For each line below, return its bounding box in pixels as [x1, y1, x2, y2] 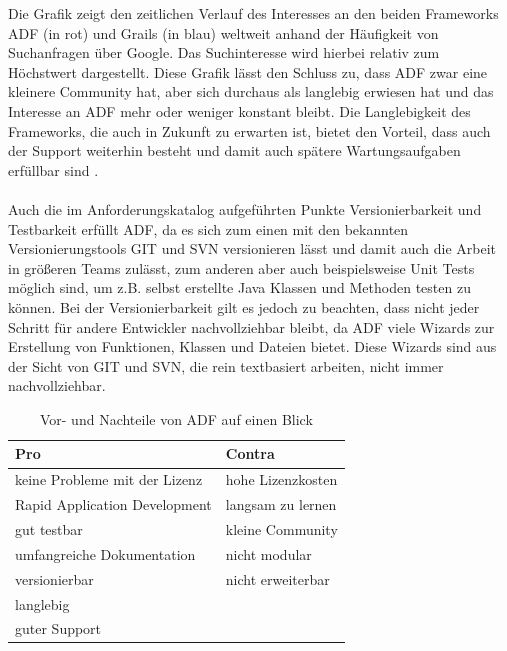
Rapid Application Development [15, 494, 212, 515]
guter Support [15, 618, 102, 639]
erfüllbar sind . [8, 159, 99, 180]
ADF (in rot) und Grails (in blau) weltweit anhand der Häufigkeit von [8, 22, 439, 43]
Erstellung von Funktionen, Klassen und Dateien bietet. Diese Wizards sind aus [8, 336, 497, 357]
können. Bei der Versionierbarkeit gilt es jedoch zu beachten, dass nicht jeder [8, 296, 480, 317]
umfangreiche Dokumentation [15, 543, 196, 564]
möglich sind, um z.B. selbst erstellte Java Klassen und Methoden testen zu [8, 277, 471, 298]
